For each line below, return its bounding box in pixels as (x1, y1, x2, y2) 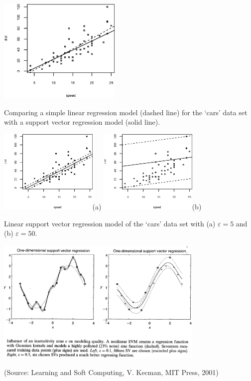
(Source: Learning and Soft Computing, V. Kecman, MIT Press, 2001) (4, 367, 219, 378)
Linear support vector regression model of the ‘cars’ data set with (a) (4, 218, 216, 228)
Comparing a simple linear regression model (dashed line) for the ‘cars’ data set (4, 107, 248, 117)
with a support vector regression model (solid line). (4, 117, 160, 127)
